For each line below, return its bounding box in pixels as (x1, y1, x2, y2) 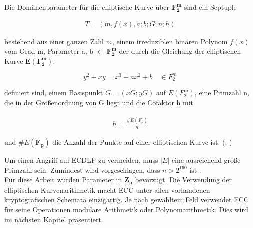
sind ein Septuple (184, 2, 237, 12)
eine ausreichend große (171, 155, 241, 165)
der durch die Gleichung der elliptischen (119, 46, 241, 56)
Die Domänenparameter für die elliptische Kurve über (4, 2, 170, 12)
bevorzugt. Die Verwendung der (135, 174, 232, 185)
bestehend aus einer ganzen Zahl (4, 36, 104, 46)
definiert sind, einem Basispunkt (4, 87, 103, 98)
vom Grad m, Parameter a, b (4, 46, 94, 56)
